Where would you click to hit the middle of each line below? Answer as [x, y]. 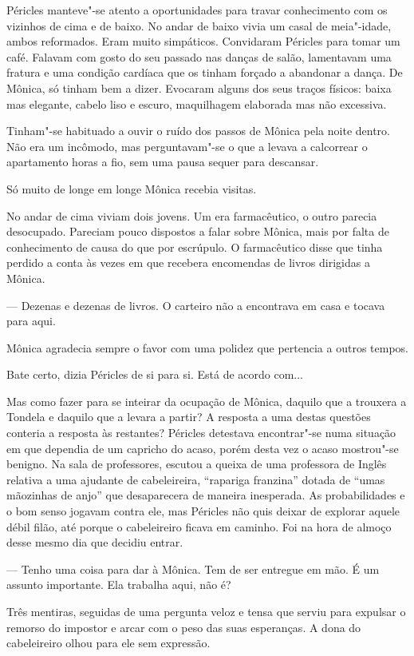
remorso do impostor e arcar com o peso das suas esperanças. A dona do [184, 627]
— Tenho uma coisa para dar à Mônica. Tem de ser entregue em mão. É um [193, 569]
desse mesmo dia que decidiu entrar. [95, 542]
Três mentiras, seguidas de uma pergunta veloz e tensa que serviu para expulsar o [206, 611]
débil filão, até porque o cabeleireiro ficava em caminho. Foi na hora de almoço [199, 526]
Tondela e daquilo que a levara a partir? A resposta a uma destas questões [189, 417]
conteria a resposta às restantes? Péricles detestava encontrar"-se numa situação [201, 433]
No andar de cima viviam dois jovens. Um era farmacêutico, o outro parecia [192, 215]
